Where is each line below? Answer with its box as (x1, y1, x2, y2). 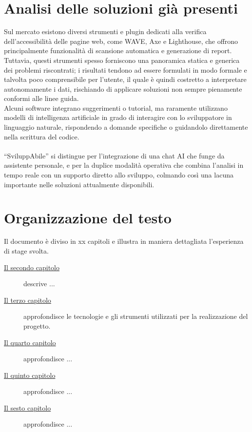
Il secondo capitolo (4, 262, 60, 272)
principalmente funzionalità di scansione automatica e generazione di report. (4, 45, 232, 56)
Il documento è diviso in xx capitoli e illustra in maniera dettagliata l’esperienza (4, 236, 244, 246)
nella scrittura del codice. (4, 131, 79, 141)
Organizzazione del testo (4, 208, 172, 228)
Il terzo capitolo (4, 295, 51, 305)
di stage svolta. (4, 245, 49, 255)
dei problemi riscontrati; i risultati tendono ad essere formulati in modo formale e (4, 64, 247, 75)
